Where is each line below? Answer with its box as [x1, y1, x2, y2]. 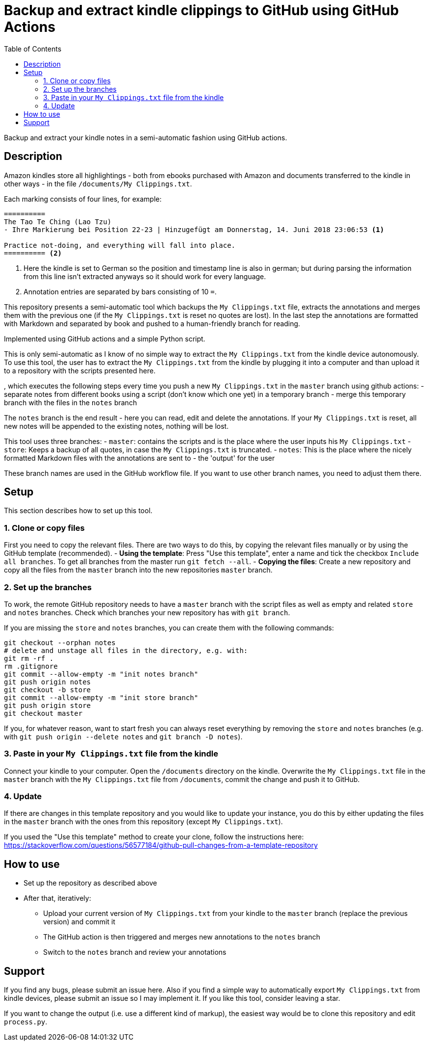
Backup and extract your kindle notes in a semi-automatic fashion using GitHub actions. [4, 133, 287, 142]
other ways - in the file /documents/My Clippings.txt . [4, 179, 192, 188]
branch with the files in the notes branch [4, 398, 137, 407]
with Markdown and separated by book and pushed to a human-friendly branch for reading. [4, 319, 301, 328]
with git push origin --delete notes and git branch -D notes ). [4, 732, 243, 741]
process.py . [4, 1018, 48, 1026]
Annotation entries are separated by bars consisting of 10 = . [24, 287, 217, 296]
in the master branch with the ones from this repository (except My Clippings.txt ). [4, 817, 283, 826]
